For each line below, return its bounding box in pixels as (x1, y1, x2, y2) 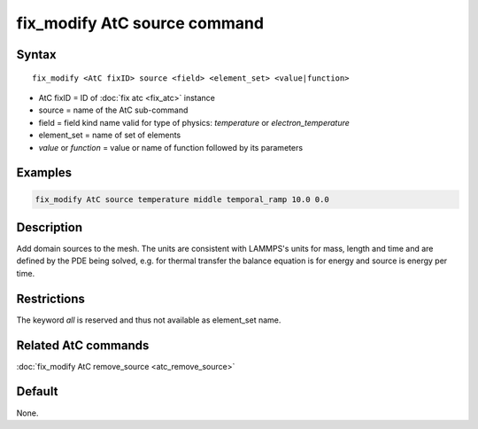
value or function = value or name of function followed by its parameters (38, 142, 304, 152)
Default (16, 384, 58, 399)
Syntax (16, 47, 57, 62)
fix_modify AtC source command (16, 13, 265, 33)
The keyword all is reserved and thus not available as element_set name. (16, 315, 281, 325)
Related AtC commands (16, 338, 150, 353)
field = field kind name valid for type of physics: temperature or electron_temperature (38, 117, 350, 128)
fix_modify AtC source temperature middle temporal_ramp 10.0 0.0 (35, 194, 329, 204)
